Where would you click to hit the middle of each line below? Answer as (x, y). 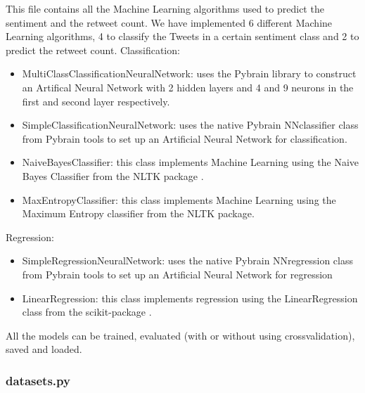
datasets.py (38, 380)
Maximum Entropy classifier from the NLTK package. (138, 213)
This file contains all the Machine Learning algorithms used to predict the (165, 8)
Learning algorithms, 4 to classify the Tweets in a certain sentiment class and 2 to (182, 36)
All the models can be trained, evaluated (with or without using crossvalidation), (180, 335)
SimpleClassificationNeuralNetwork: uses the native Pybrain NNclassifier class (190, 125)
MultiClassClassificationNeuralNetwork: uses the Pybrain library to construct (189, 73)
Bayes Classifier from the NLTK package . (113, 175)
